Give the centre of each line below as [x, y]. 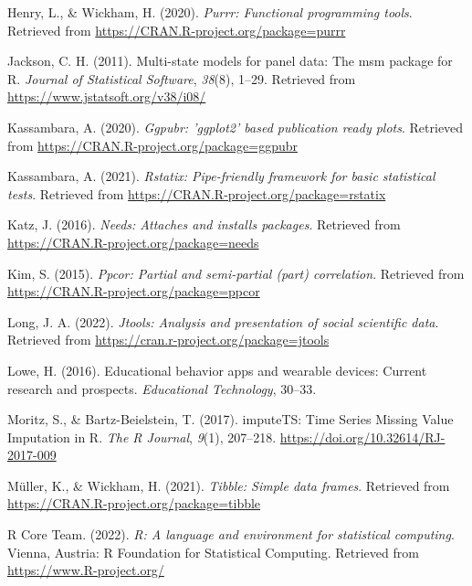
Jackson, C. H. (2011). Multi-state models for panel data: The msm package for [230, 61]
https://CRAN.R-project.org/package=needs [133, 242]
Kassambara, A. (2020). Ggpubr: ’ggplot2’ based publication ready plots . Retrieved [236, 127]
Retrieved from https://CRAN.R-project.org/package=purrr [177, 30]
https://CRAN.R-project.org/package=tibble [134, 503]
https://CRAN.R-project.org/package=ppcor [134, 291]
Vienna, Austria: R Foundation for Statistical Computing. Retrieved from [213, 552]
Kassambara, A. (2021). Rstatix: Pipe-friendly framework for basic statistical [221, 176]
